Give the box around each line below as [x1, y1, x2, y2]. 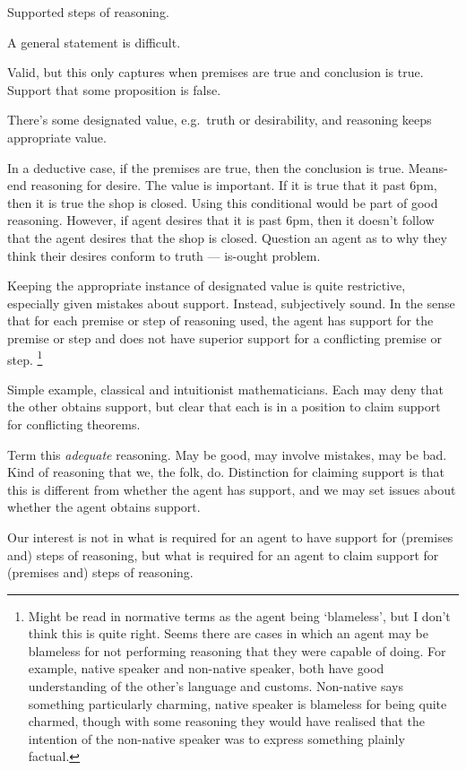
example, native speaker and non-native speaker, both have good [28, 659, 384, 678]
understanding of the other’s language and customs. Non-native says [28, 677, 404, 696]
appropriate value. [7, 127, 107, 146]
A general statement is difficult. [7, 32, 181, 51]
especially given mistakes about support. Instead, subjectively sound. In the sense [7, 293, 455, 312]
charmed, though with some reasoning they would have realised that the [28, 712, 425, 731]
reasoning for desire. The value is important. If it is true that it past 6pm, [30, 176, 437, 195]
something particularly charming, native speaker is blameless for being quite [28, 694, 447, 713]
